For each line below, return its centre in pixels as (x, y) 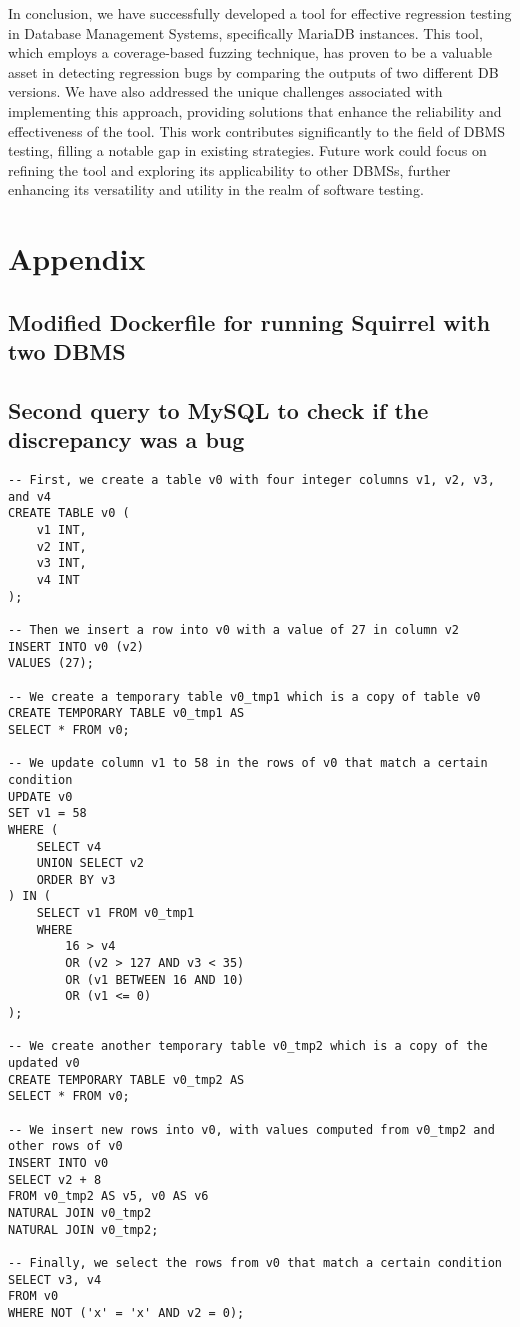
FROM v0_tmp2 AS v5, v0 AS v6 (108, 1196)
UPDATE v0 (40, 796)
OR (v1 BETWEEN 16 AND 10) (155, 979)
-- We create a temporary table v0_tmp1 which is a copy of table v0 (244, 696)
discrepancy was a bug (126, 439)
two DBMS (67, 351)
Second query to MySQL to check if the (218, 409)
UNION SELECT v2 (90, 863)
